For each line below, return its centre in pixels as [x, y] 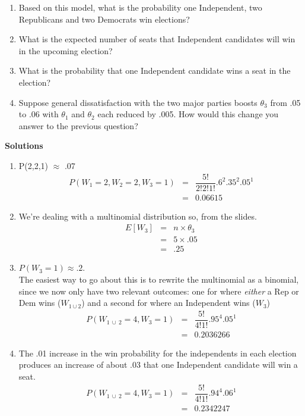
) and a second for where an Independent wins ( [169, 303]
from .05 [285, 102]
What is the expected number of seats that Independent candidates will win [157, 39]
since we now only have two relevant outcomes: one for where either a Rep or [159, 291]
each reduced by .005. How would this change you [188, 114]
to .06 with [39, 114]
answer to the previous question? [78, 125]
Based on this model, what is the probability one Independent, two [140, 7]
